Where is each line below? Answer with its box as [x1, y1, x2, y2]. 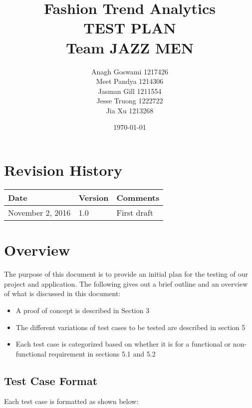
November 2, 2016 [8, 207, 71, 218]
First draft [116, 207, 153, 218]
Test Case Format [4, 373, 98, 388]
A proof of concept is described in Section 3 [15, 305, 150, 315]
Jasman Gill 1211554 [98, 85, 162, 96]
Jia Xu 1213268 [106, 105, 154, 115]
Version [78, 192, 109, 203]
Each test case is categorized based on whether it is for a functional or [15, 339, 231, 349]
